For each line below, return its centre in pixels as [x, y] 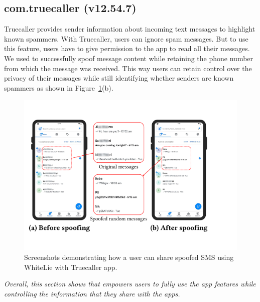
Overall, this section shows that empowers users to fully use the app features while [130, 284]
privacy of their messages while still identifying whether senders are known [119, 78]
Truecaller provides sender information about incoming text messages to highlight [130, 29]
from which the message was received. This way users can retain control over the [128, 68]
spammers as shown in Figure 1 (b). [59, 87]
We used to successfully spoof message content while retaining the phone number [129, 58]
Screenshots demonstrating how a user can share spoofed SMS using [129, 257]
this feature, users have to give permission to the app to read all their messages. [127, 48]
